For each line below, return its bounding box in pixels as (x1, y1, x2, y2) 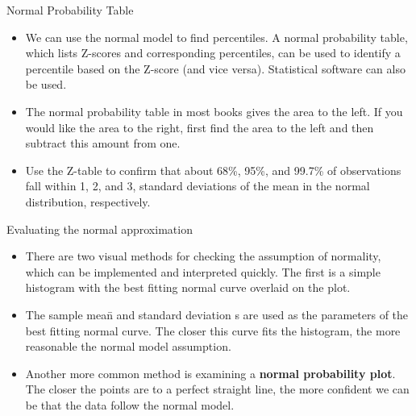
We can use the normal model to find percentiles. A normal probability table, (25, 28, 408, 45)
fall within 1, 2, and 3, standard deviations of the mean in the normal (25, 177, 370, 194)
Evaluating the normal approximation (6, 220, 193, 237)
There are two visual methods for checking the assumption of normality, (25, 248, 381, 264)
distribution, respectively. (25, 193, 151, 210)
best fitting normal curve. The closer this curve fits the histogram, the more (25, 322, 401, 339)
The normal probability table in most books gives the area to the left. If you (25, 102, 403, 119)
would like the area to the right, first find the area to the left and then (25, 119, 374, 135)
